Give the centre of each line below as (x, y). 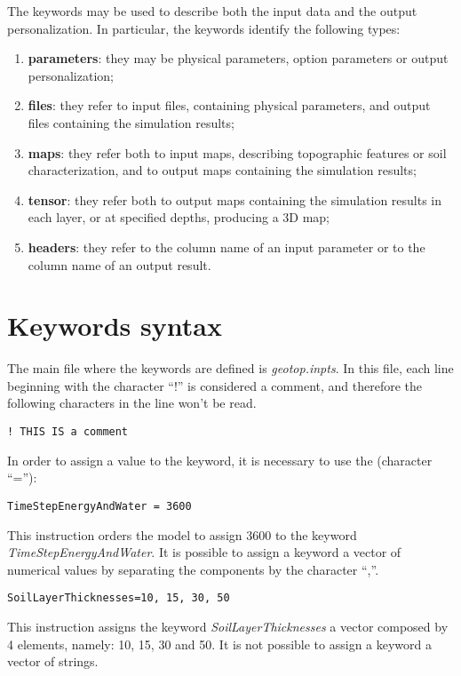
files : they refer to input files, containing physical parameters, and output (229, 105)
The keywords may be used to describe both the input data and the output (212, 11)
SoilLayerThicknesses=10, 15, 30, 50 (119, 598)
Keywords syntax (115, 326)
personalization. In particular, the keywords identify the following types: (204, 28)
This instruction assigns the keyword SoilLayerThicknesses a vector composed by (228, 626)
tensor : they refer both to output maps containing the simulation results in (235, 199)
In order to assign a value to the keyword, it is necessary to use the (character (220, 460)
